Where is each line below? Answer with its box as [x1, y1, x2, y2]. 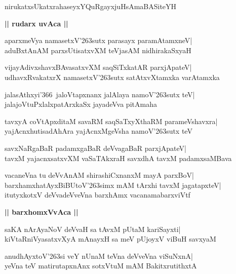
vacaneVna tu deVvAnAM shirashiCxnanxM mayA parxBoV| [5, 170, 194, 180]
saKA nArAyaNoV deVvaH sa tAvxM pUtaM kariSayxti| [5, 223, 181, 234]
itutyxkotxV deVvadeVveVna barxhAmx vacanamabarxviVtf [5, 189, 190, 200]
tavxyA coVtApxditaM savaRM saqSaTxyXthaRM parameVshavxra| [5, 115, 218, 126]
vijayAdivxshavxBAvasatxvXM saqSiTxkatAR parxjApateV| [5, 62, 192, 72]
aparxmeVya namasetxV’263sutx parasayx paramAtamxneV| [5, 35, 192, 46]
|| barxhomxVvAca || [5, 206, 78, 217]
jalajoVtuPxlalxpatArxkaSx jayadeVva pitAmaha [5, 99, 157, 109]
